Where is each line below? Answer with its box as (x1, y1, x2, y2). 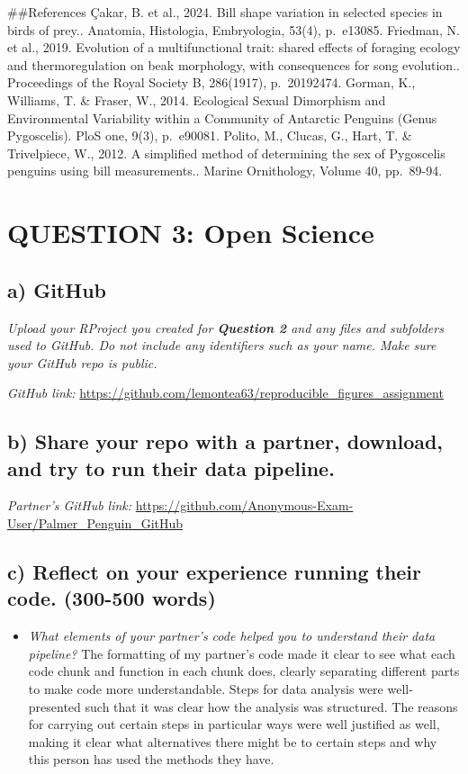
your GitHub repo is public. (7, 353, 157, 372)
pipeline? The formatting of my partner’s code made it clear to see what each (28, 643, 455, 662)
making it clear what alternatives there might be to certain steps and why (28, 732, 437, 751)
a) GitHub (7, 275, 106, 303)
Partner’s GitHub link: (7, 496, 132, 515)
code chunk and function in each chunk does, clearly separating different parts (28, 661, 460, 680)
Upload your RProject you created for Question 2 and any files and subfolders (7, 318, 444, 337)
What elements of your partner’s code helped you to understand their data (28, 626, 436, 645)
